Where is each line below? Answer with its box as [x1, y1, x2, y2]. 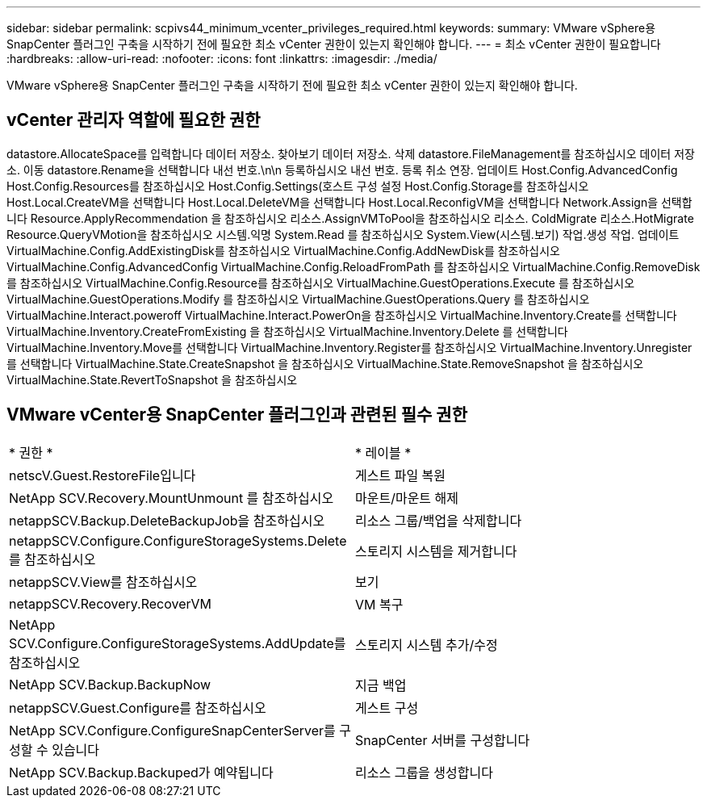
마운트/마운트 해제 [355, 489, 459, 506]
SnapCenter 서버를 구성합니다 [355, 731, 530, 748]
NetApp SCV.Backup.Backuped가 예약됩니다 [9, 764, 274, 781]
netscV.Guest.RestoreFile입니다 [9, 467, 196, 484]
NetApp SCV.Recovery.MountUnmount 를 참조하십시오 [9, 489, 334, 506]
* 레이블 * [355, 444, 412, 461]
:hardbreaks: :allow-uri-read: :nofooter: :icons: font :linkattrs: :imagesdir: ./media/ [6, 52, 437, 65]
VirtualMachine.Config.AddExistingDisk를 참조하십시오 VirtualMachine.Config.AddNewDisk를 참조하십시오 [6, 243, 560, 258]
